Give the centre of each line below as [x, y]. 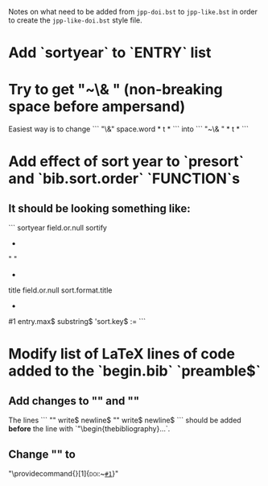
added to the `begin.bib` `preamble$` [135, 371]
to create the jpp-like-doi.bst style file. [75, 20]
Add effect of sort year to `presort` [126, 162]
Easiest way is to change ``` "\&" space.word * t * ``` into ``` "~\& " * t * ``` [129, 129]
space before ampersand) [97, 107]
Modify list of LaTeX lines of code [122, 354]
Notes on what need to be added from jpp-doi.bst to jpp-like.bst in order [133, 12]
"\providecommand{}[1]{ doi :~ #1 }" [64, 473]
